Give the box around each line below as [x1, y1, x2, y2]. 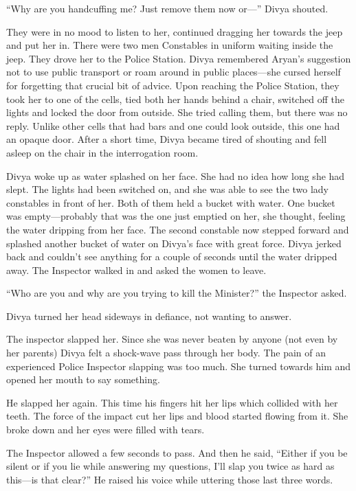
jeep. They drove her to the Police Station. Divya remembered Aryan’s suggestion [6, 51, 351, 65]
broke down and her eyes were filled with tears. [6, 422, 205, 437]
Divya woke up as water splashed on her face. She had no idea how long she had [6, 168, 345, 183]
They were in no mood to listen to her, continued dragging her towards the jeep [6, 24, 343, 38]
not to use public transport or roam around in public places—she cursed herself [6, 65, 341, 79]
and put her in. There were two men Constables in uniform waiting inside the [6, 38, 333, 52]
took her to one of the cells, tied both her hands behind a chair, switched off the [6, 91, 344, 106]
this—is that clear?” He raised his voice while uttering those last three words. [6, 472, 333, 486]
